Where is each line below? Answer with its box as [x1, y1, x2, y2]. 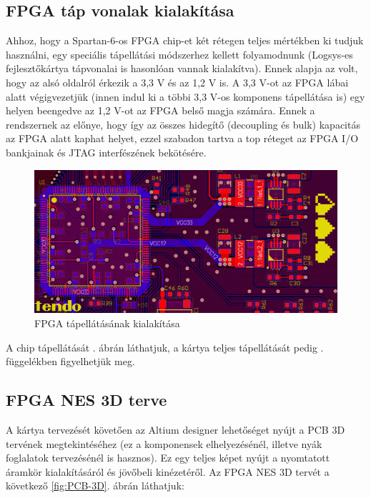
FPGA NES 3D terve [6, 389, 167, 411]
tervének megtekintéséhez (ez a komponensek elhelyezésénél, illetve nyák [6, 436, 322, 451]
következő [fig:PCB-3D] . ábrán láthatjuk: [6, 478, 184, 493]
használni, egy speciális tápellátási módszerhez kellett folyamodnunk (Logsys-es [6, 46, 353, 61]
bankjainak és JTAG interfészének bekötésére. [6, 144, 207, 159]
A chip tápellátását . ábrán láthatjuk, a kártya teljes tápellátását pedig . [6, 339, 324, 354]
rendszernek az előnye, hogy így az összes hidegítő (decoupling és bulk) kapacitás [6, 116, 360, 131]
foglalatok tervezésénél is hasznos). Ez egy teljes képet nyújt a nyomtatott [6, 450, 330, 465]
